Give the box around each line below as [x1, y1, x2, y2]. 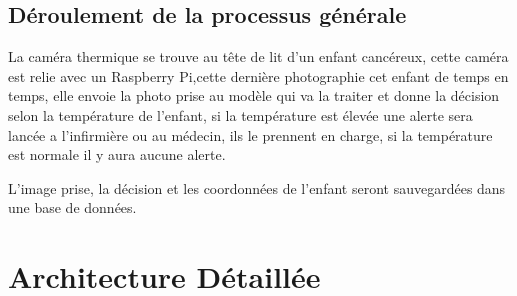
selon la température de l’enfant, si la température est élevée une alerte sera [8, 104, 473, 125]
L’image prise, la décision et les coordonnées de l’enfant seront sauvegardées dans [8, 177, 506, 198]
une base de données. [8, 197, 137, 218]
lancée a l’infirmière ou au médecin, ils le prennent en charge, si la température [8, 124, 493, 145]
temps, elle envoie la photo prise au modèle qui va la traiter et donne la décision [8, 85, 500, 106]
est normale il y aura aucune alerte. [8, 144, 226, 165]
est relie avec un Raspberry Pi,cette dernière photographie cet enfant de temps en [8, 65, 509, 86]
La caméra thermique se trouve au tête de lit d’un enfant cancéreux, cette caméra [8, 46, 509, 67]
